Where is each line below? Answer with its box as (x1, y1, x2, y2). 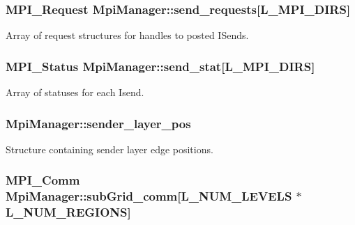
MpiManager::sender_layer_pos (6, 114, 191, 132)
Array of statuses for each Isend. (6, 85, 144, 100)
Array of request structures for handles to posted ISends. (6, 28, 249, 42)
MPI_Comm (6, 171, 80, 189)
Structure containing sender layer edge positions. (6, 141, 213, 156)
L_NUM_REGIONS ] (6, 203, 131, 221)
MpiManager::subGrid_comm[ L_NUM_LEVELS (6, 187, 292, 205)
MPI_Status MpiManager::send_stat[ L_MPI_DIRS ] (6, 57, 315, 75)
